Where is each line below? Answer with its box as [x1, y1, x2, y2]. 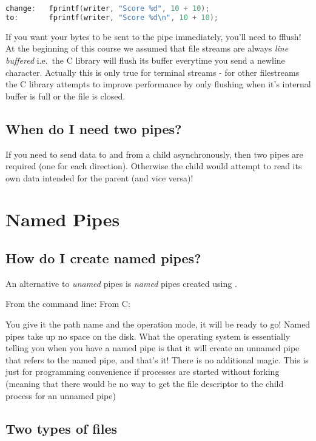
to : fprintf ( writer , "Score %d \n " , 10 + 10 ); [5, 13, 218, 22]
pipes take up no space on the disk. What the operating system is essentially [5, 329, 291, 342]
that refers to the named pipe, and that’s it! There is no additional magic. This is [5, 353, 309, 366]
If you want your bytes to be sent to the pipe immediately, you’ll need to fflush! [5, 30, 301, 42]
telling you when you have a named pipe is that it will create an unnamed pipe [5, 342, 300, 354]
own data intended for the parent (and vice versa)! [5, 171, 193, 184]
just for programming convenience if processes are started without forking [5, 365, 280, 378]
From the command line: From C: [5, 297, 130, 310]
